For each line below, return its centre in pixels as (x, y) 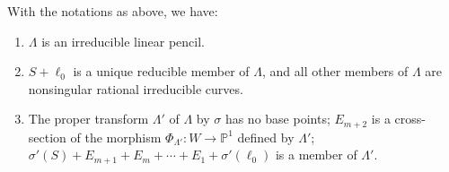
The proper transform (88, 119)
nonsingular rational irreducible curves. (136, 88)
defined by (266, 137)
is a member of (316, 155)
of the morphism (116, 137)
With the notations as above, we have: (113, 11)
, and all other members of (335, 71)
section (47, 137)
